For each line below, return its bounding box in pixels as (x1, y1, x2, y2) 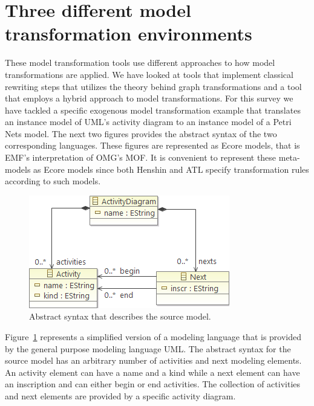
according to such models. (5, 175, 101, 187)
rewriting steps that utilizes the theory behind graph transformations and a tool (5, 80, 302, 92)
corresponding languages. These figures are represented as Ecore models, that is (5, 139, 300, 152)
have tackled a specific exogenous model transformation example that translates (5, 103, 301, 116)
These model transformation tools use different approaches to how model (5, 56, 275, 69)
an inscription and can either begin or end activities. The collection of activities (5, 378, 301, 390)
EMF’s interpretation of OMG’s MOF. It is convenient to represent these (5, 151, 276, 164)
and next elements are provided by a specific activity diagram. (5, 390, 236, 402)
